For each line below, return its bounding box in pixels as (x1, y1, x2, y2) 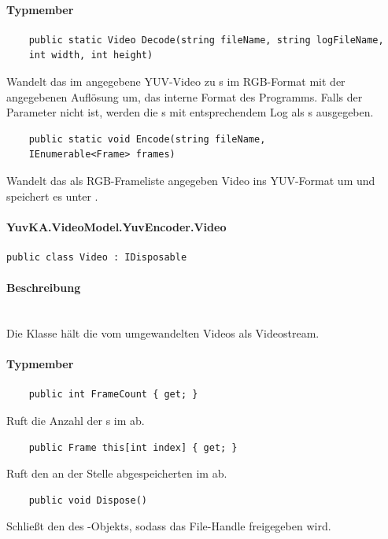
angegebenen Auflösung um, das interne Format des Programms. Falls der (6, 88, 363, 105)
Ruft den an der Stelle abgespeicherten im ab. (6, 465, 227, 482)
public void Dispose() (28, 494, 147, 506)
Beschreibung (6, 279, 81, 296)
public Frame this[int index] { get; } (28, 441, 238, 453)
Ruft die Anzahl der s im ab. (6, 412, 145, 428)
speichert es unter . (6, 187, 98, 204)
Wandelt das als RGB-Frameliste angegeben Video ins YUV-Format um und (6, 172, 375, 188)
